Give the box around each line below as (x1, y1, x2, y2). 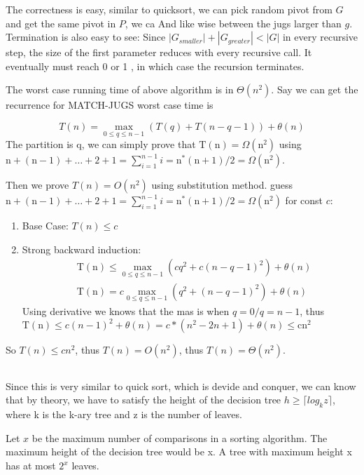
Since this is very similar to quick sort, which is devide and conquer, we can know (6, 378, 356, 393)
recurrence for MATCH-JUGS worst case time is (6, 98, 213, 112)
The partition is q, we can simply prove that (6, 137, 196, 152)
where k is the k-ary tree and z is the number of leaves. (6, 407, 242, 422)
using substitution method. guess (151, 178, 293, 192)
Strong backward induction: (22, 241, 141, 256)
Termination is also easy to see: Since (6, 29, 166, 44)
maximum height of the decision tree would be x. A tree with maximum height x (6, 444, 352, 459)
